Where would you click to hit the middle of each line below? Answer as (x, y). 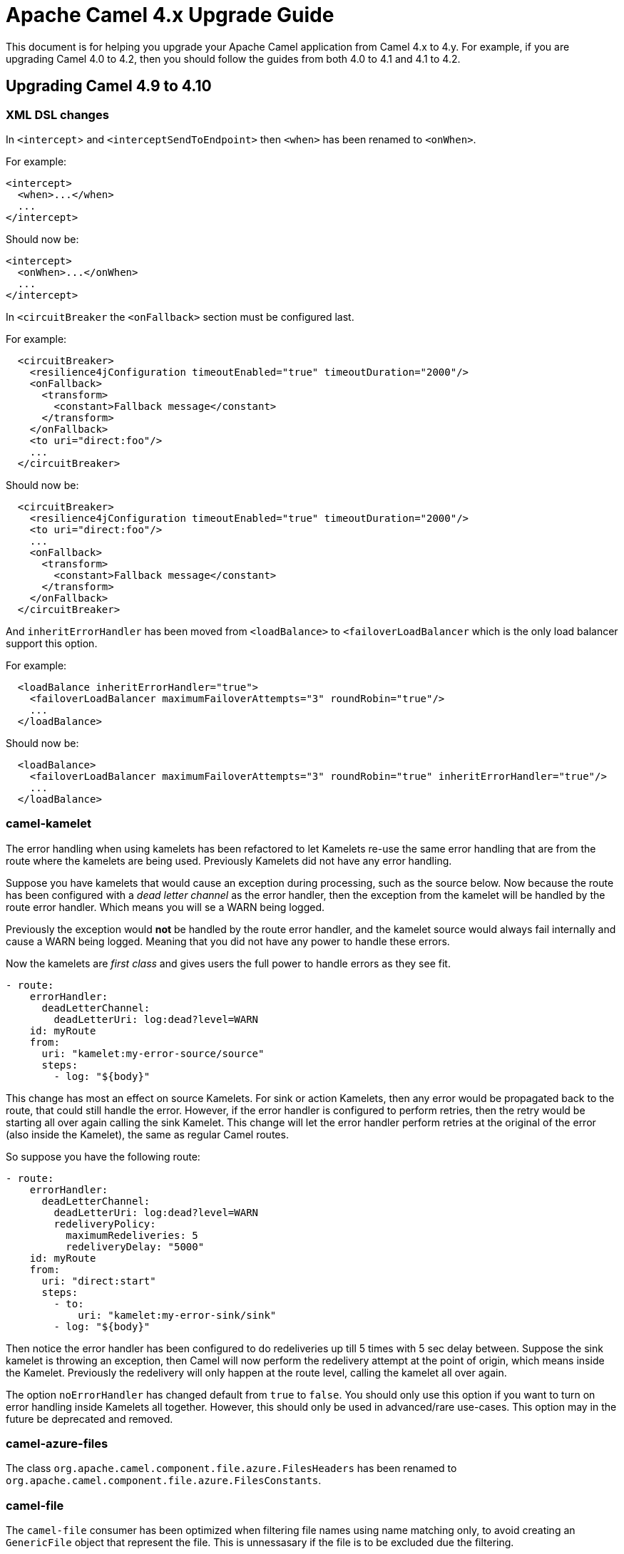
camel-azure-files (57, 1444)
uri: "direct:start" (99, 1281)
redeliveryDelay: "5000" (135, 1246)
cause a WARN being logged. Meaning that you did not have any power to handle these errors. (228, 941)
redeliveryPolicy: (105, 1224)
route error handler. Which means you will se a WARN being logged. (165, 907)
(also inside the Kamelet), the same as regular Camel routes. (147, 1134)
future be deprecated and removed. (89, 1419)
